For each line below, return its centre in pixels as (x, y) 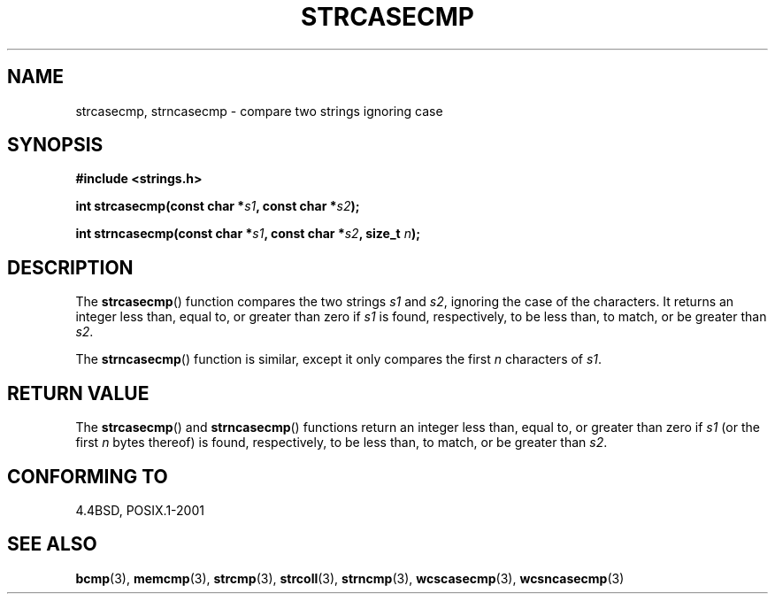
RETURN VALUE (78, 393)
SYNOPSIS (55, 145)
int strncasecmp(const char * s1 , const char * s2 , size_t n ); (248, 234)
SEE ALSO (52, 544)
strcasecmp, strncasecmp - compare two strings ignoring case (259, 111)
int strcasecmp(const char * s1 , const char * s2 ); (218, 206)
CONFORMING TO (88, 476)
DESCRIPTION (70, 267)
